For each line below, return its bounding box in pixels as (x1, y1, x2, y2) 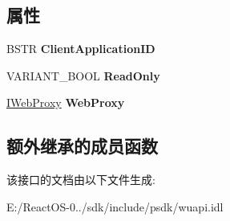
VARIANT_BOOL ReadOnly (6, 67, 160, 84)
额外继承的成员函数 (6, 133, 158, 158)
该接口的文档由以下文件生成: (6, 171, 155, 188)
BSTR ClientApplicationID (6, 40, 155, 57)
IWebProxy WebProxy (6, 94, 125, 111)
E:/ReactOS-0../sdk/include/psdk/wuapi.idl (6, 198, 224, 215)
